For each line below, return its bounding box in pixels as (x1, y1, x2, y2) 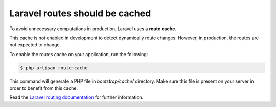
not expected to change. (9, 42, 61, 48)
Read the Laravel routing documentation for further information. (9, 94, 144, 100)
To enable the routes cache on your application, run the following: (9, 51, 148, 57)
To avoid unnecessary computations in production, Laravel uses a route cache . (9, 25, 176, 32)
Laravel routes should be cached (9, 8, 151, 19)
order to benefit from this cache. (9, 85, 78, 91)
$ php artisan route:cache (20, 65, 88, 71)
